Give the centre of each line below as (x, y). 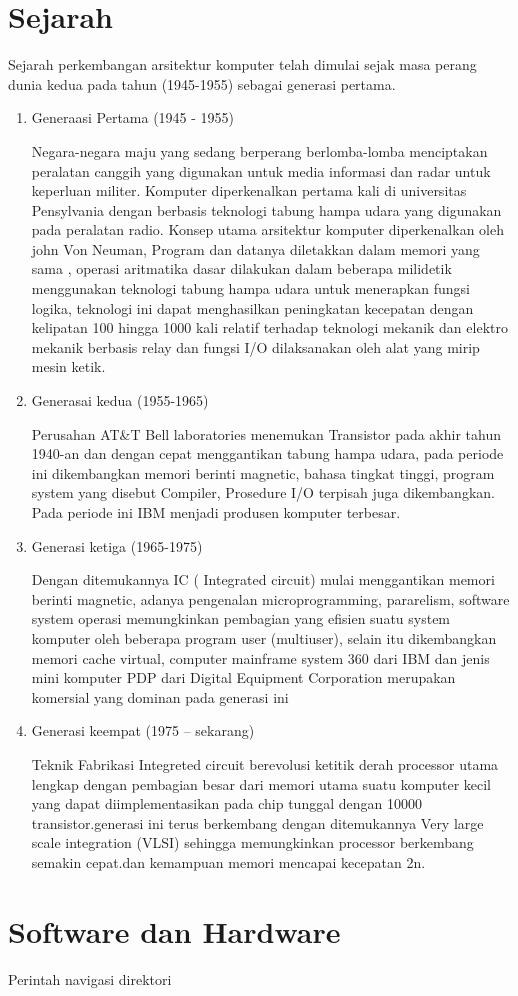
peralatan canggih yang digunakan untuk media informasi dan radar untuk (261, 170)
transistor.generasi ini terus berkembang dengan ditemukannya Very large (257, 822)
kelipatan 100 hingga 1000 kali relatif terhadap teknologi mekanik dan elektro (269, 327)
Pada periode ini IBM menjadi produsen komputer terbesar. (216, 512)
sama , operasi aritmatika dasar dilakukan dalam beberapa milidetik (241, 268)
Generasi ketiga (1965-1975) (117, 545)
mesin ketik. (68, 366)
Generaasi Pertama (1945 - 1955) (133, 117)
